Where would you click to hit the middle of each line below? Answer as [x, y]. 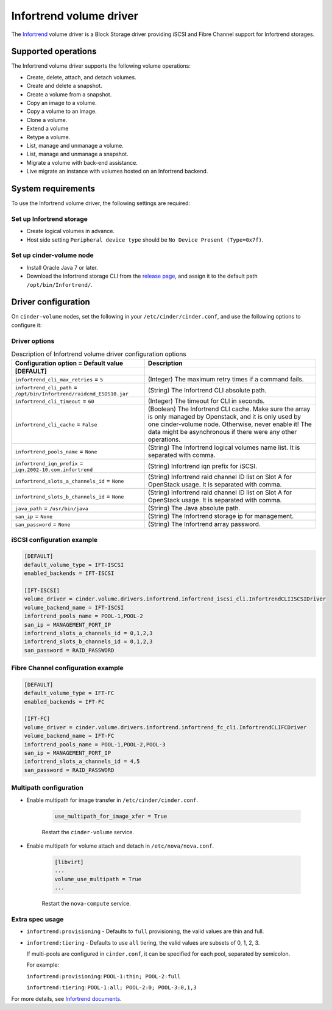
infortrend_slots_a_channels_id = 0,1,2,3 [88, 633]
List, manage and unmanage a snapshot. [77, 154]
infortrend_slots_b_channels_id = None [69, 496]
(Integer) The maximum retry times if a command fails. [226, 380]
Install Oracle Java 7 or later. [62, 267]
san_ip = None [34, 516]
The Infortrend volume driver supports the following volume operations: [101, 66]
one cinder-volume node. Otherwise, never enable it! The [230, 424]
